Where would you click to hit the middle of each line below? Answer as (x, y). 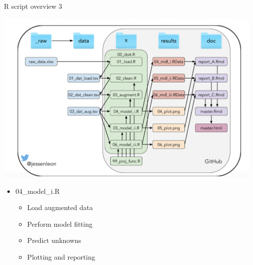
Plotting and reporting (61, 257)
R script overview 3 (33, 6)
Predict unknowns (54, 240)
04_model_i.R (38, 191)
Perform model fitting (60, 224)
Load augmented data (60, 207)
